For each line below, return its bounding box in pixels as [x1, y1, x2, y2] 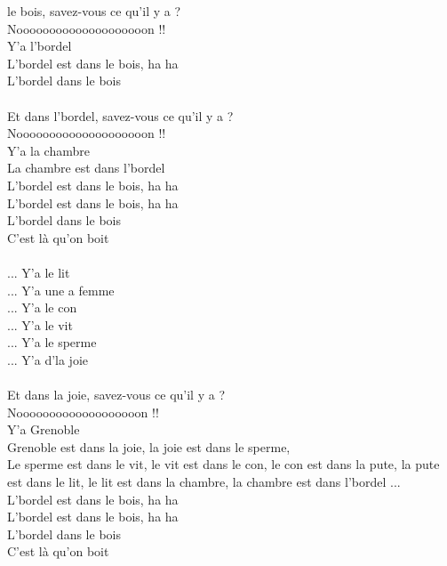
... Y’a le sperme [7, 333, 97, 352]
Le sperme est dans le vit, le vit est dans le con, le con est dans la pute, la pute [7, 455, 440, 473]
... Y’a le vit [7, 315, 73, 334]
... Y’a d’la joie [7, 350, 89, 368]
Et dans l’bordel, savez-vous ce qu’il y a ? [7, 106, 234, 125]
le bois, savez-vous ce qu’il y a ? [7, 2, 181, 20]
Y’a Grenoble [7, 420, 80, 439]
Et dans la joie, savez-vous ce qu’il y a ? [7, 385, 225, 404]
